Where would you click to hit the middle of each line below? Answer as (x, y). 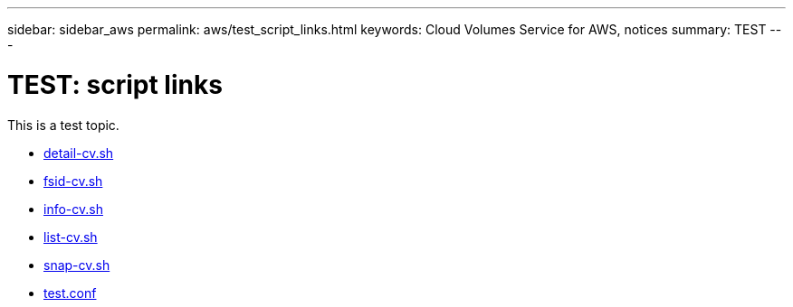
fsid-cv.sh (73, 181)
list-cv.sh (71, 237)
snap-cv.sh (77, 265)
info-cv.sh (73, 209)
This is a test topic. (63, 125)
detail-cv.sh (79, 153)
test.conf (70, 293)
